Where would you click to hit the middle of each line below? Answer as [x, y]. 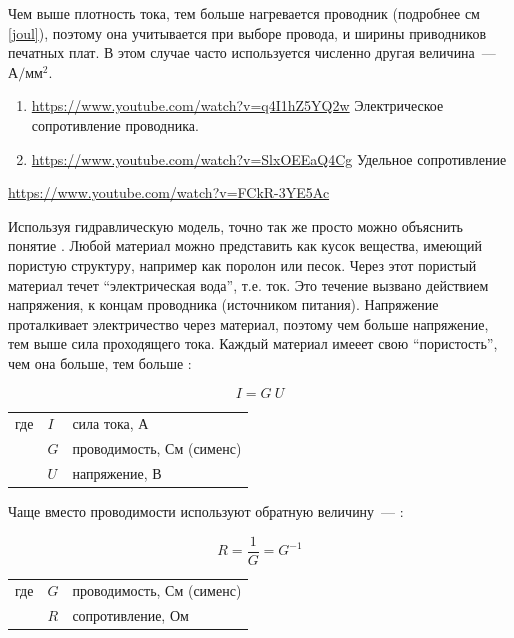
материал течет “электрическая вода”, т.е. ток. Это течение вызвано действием [248, 284]
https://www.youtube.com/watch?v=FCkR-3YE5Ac [169, 192]
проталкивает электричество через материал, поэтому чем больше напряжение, [248, 323]
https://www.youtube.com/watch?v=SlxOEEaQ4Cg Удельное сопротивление [269, 158]
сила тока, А [110, 423]
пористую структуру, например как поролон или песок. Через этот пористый [242, 264]
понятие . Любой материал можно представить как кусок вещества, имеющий [245, 245]
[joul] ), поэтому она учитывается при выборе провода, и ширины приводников [247, 32]
